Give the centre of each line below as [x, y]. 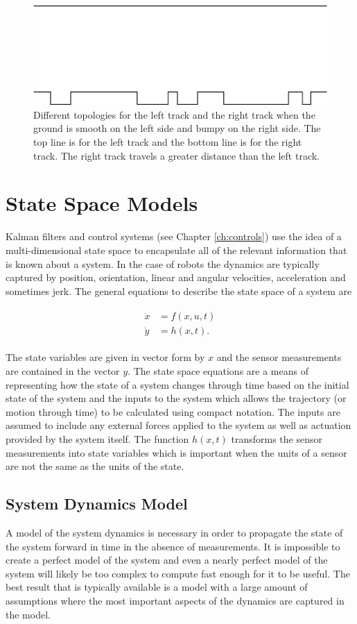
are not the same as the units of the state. [95, 466]
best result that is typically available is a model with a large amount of [157, 587]
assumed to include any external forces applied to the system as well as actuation [178, 425]
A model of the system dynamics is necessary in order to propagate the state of [174, 532]
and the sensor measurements [279, 357]
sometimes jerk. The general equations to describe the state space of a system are [179, 290]
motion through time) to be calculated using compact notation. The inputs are [173, 411]
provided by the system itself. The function [97, 438]
